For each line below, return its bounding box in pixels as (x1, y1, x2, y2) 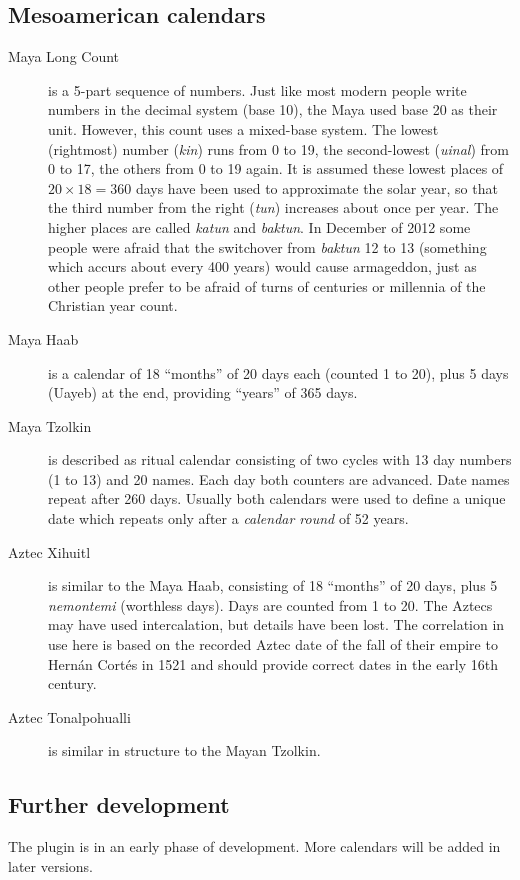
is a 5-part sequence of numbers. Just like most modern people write (48, 79, 467, 100)
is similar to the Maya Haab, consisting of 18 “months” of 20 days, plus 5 (48, 575, 498, 596)
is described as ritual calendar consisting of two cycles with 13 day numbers (48, 449, 512, 470)
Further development (8, 789, 230, 820)
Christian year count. (48, 295, 178, 316)
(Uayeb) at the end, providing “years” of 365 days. (48, 382, 358, 403)
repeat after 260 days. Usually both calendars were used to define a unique (48, 488, 506, 509)
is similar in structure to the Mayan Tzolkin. (48, 740, 321, 761)
